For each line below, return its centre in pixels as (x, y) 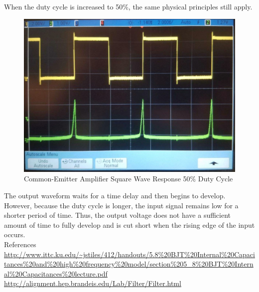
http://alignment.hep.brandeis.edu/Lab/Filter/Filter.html (93, 283)
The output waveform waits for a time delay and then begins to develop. (115, 196)
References (20, 244)
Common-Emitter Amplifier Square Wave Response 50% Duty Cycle (129, 179)
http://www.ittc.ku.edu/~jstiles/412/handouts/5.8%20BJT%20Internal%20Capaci (129, 254)
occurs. (15, 234)
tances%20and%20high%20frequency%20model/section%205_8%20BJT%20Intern (129, 264)
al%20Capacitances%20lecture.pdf (56, 273)
